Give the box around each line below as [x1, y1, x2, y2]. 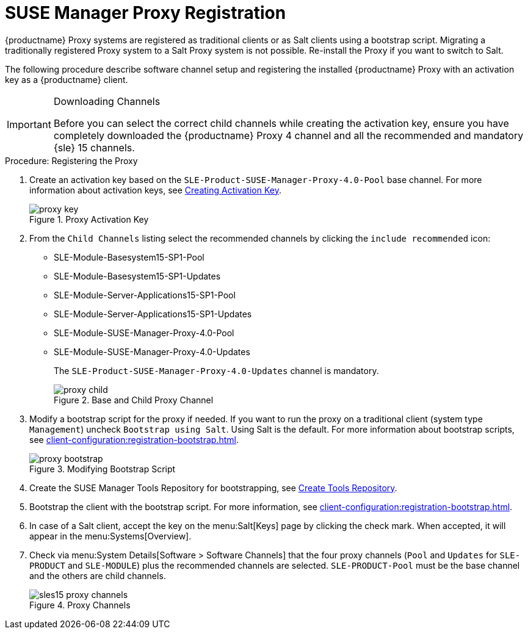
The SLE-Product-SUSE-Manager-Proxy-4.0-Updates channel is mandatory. [54, 365, 379, 376]
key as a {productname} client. [5, 74, 128, 85]
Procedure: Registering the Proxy [5, 155, 138, 166]
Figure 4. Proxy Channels [29, 599, 131, 610]
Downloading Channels [53, 95, 161, 107]
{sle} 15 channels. [53, 141, 135, 154]
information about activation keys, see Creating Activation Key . [29, 184, 281, 195]
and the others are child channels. [29, 570, 166, 581]
